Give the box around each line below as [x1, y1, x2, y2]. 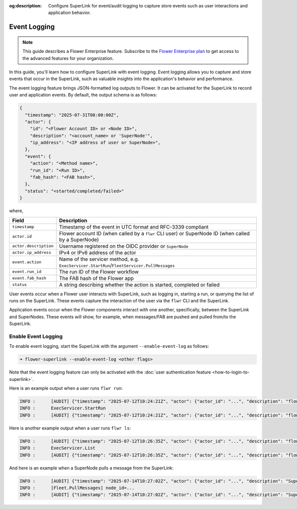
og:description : [9, 3, 42, 8]
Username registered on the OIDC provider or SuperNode [59, 242, 189, 249]
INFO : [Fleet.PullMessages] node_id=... [19, 485, 135, 491]
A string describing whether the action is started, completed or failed [59, 281, 220, 288]
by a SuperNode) [59, 236, 99, 243]
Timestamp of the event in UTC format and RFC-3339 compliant [59, 223, 209, 230]
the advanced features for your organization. [22, 55, 114, 61]
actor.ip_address [12, 250, 51, 255]
